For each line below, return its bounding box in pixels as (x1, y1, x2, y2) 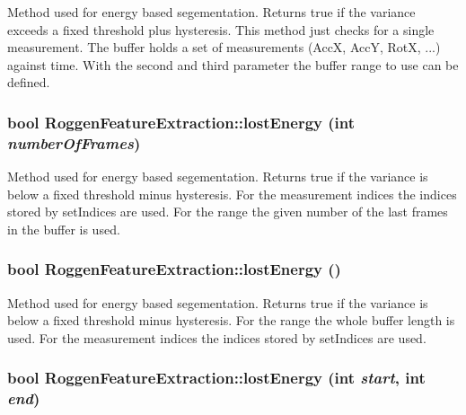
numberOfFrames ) (7, 131, 141, 154)
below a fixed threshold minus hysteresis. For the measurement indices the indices (7, 184, 457, 203)
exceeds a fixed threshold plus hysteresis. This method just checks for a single (7, 20, 435, 39)
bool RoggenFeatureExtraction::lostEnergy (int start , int (7, 366, 426, 389)
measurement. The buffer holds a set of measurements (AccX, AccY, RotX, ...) (7, 38, 441, 57)
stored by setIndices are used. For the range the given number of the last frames (7, 202, 448, 221)
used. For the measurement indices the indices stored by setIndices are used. (7, 328, 426, 347)
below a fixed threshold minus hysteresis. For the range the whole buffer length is (7, 311, 455, 330)
